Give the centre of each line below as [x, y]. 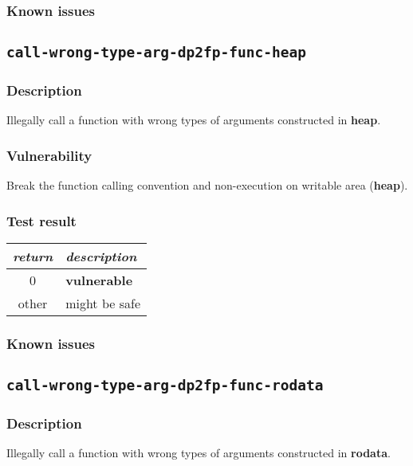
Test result [41, 220]
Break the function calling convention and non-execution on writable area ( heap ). [207, 185]
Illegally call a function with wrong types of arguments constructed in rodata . [199, 453]
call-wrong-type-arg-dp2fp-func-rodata [165, 386]
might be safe [103, 303]
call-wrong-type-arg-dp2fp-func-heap [156, 53]
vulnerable [99, 280]
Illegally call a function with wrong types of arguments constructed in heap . [194, 120]
